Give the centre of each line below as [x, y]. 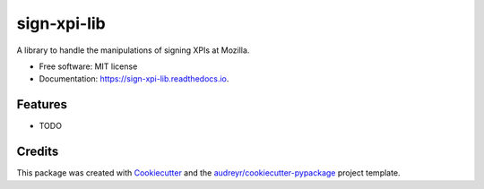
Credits [38, 152]
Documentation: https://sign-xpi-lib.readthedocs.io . [134, 79]
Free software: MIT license [88, 66]
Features [42, 104]
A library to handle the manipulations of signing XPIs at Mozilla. [133, 50]
